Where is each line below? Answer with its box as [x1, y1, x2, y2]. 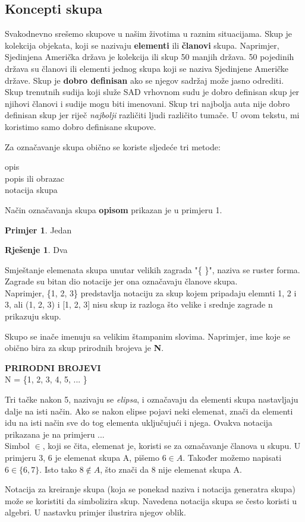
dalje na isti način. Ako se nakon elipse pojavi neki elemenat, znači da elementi [5, 404, 293, 417]
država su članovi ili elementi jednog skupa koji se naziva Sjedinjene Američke [5, 62, 289, 74]
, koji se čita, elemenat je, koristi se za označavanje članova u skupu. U [42, 439, 301, 452]
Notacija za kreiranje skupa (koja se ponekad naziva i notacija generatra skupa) [5, 483, 295, 495]
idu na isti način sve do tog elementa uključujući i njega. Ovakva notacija [5, 416, 273, 429]
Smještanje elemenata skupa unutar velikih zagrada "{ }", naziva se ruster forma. [5, 263, 300, 276]
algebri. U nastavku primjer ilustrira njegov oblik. [5, 506, 186, 518]
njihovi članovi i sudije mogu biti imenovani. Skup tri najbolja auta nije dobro [5, 97, 290, 109]
